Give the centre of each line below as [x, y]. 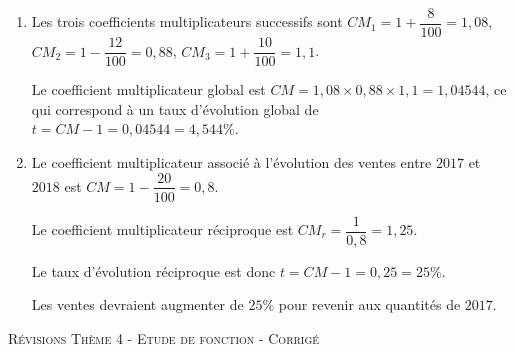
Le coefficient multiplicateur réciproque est [162, 229]
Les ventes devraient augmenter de [137, 304]
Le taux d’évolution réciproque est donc [153, 270]
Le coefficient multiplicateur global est [148, 89]
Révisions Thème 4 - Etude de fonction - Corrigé [164, 337]
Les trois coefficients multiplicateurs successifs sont [187, 21]
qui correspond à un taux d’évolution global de [175, 108]
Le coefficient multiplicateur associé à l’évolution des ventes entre [231, 161]
